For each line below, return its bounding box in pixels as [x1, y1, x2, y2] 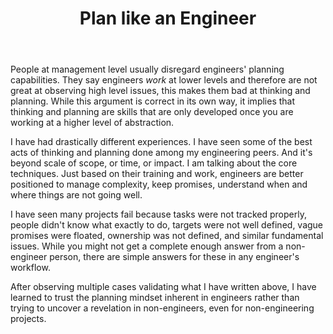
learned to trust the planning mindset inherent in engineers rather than [10, 292, 300, 304]
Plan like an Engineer [79, 7, 257, 30]
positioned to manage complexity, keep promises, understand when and [10, 178, 308, 191]
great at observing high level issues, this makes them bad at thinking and [10, 85, 311, 97]
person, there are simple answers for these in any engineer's [49, 251, 300, 263]
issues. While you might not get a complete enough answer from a [10, 240, 284, 252]
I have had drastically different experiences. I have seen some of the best [10, 136, 313, 148]
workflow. [10, 262, 51, 274]
